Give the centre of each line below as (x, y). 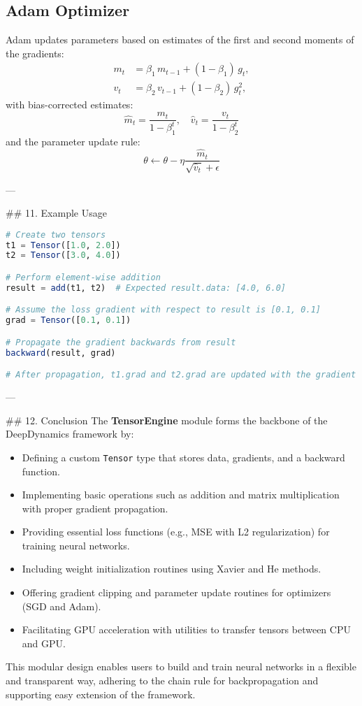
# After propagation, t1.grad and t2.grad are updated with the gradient (181, 375)
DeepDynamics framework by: (70, 434)
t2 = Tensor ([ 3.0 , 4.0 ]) (63, 255)
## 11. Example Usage (56, 213)
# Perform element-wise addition (83, 277)
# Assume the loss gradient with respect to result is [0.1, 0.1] (164, 310)
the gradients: (35, 53)
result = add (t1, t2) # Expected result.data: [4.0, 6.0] (146, 288)
